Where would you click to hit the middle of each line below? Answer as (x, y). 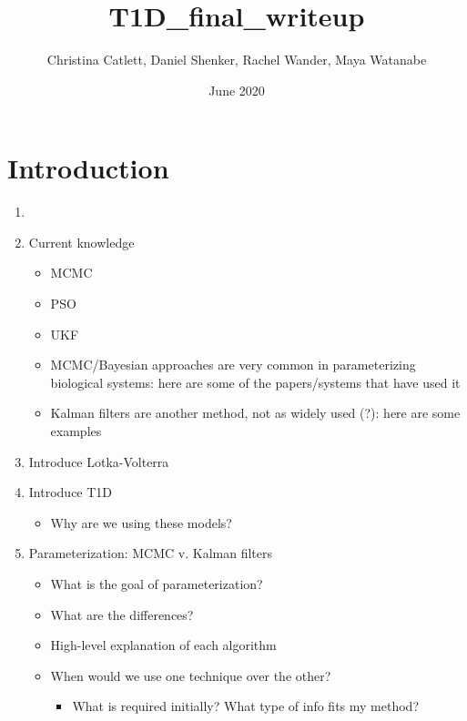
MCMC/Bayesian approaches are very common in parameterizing (233, 365)
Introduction (88, 168)
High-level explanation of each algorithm (163, 645)
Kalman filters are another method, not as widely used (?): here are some (255, 413)
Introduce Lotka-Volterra (99, 461)
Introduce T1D (71, 492)
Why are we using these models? (141, 522)
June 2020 (237, 90)
